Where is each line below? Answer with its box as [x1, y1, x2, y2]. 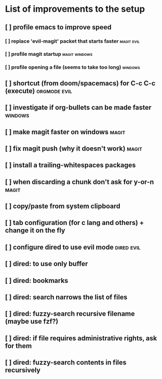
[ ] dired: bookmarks [5, 276, 69, 285]
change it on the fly [5, 227, 65, 235]
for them [5, 342, 32, 350]
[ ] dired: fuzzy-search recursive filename [5, 310, 135, 318]
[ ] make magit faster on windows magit [5, 127, 126, 136]
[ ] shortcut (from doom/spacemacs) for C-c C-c [5, 79, 156, 87]
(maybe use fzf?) [5, 317, 59, 326]
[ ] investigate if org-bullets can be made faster [5, 103, 152, 112]
